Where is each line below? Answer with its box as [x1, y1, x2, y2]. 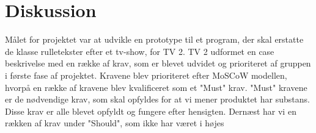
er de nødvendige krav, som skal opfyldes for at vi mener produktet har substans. [5, 93, 310, 106]
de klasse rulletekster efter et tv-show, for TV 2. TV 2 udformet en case [5, 45, 274, 57]
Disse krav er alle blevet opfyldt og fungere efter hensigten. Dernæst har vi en [5, 104, 296, 117]
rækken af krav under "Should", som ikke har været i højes [5, 117, 224, 129]
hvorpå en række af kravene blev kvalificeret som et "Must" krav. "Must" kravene [5, 81, 307, 93]
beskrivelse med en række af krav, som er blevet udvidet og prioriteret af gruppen [5, 57, 311, 70]
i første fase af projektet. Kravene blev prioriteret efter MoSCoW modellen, [5, 68, 287, 81]
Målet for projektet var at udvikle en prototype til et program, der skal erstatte [5, 33, 304, 46]
